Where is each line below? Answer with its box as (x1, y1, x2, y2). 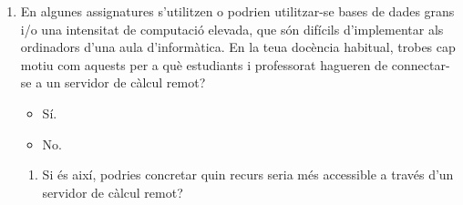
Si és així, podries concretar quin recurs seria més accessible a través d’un (42, 165, 454, 184)
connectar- (391, 55, 450, 74)
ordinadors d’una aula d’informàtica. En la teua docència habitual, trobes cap (20, 37, 456, 56)
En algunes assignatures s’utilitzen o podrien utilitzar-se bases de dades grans (20, 2, 455, 20)
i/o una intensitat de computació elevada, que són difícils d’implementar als (20, 19, 444, 38)
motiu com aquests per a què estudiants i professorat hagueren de (20, 55, 388, 74)
